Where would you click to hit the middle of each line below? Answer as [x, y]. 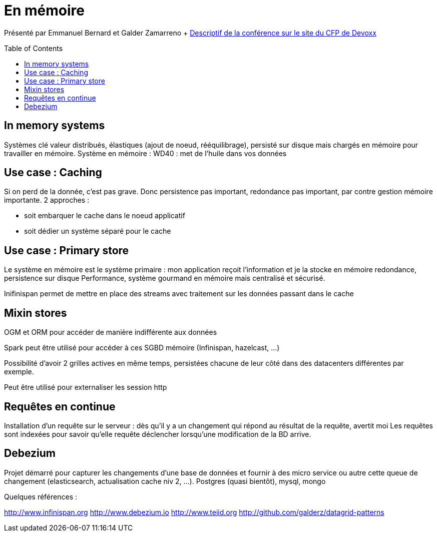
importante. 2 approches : [47, 200]
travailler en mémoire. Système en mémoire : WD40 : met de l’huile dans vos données [145, 153]
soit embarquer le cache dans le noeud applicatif [105, 216]
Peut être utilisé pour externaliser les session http [86, 387]
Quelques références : [41, 496]
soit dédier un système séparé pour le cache [98, 231]
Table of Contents [34, 48]
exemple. [19, 372]
